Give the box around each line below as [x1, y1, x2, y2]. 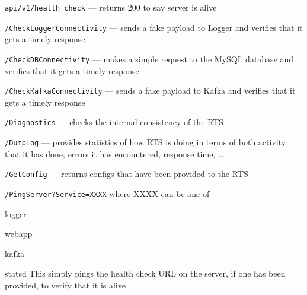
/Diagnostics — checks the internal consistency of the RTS [5, 116, 224, 128]
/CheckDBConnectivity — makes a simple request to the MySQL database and [5, 52, 294, 65]
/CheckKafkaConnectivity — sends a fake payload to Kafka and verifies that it [5, 84, 296, 97]
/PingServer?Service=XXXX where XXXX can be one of [5, 187, 210, 199]
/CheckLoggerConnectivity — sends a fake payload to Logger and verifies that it [5, 21, 303, 33]
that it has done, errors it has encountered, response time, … [5, 147, 224, 160]
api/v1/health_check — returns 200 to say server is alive [5, 1, 217, 13]
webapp [5, 227, 33, 240]
